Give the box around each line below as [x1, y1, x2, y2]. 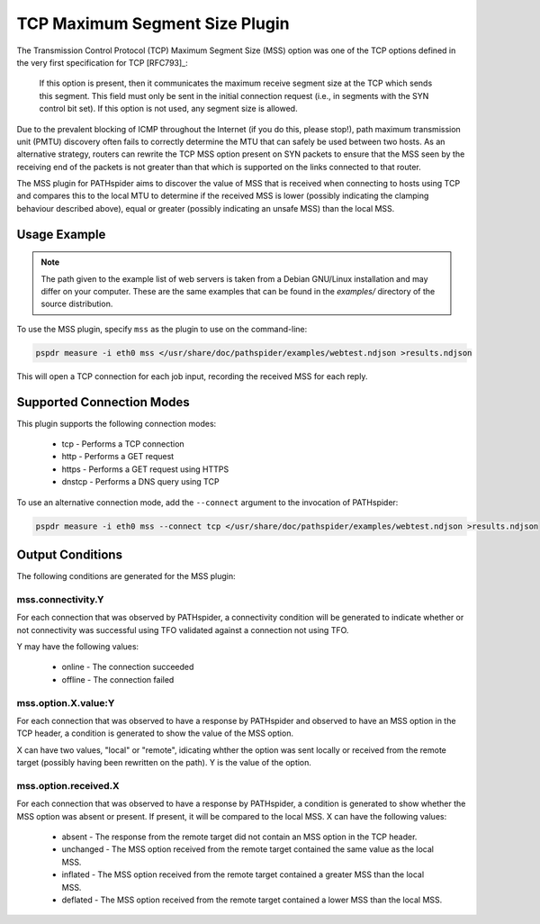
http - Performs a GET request [61, 451, 175, 462]
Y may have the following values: [16, 641, 139, 652]
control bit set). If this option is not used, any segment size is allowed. [39, 104, 298, 114]
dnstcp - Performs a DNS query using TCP [61, 476, 220, 487]
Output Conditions [16, 548, 123, 563]
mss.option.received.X [16, 779, 121, 792]
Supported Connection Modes [16, 394, 191, 410]
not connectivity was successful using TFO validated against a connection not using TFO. [16, 624, 349, 635]
